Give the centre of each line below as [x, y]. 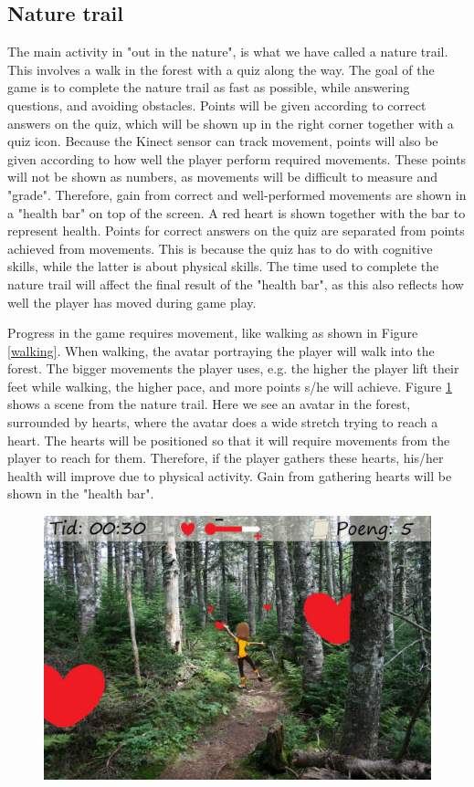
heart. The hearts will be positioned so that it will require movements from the [229, 440]
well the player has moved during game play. [132, 302]
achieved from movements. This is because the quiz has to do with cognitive [220, 248]
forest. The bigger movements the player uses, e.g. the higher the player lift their [233, 368]
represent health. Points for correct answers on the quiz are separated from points [236, 231]
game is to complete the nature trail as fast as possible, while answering [209, 87]
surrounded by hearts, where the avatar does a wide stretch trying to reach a [223, 422]
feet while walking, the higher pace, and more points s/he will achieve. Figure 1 [230, 386]
